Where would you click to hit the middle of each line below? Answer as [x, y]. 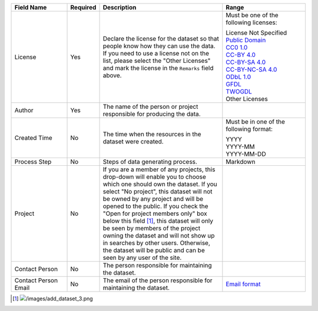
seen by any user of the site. [142, 258]
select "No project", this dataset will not [158, 191]
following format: [249, 129]
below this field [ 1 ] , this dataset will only [158, 221]
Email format [243, 284]
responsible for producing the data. [152, 114]
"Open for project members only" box [155, 213]
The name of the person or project [150, 107]
